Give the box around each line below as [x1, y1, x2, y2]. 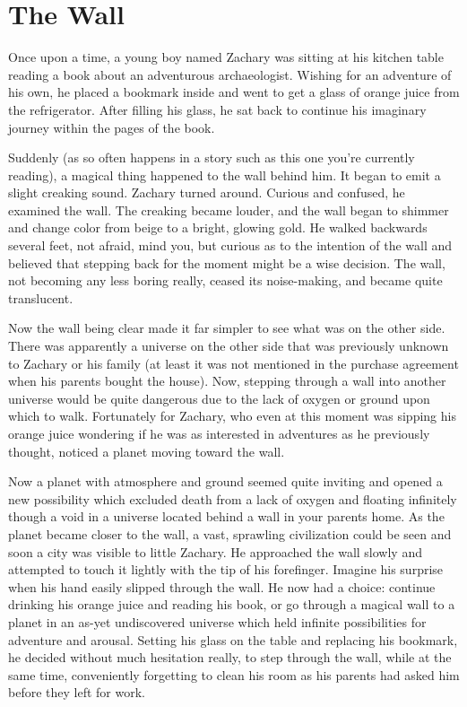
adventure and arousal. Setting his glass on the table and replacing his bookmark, [8, 630, 458, 649]
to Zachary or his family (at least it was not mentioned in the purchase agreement [8, 353, 459, 372]
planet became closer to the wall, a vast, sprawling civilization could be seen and [8, 524, 452, 543]
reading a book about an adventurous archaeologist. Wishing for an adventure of [8, 65, 452, 83]
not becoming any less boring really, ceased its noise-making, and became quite [8, 271, 443, 290]
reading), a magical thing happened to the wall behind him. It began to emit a [8, 165, 441, 184]
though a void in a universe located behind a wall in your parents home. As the [8, 507, 445, 526]
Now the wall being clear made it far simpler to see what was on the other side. [8, 319, 445, 337]
